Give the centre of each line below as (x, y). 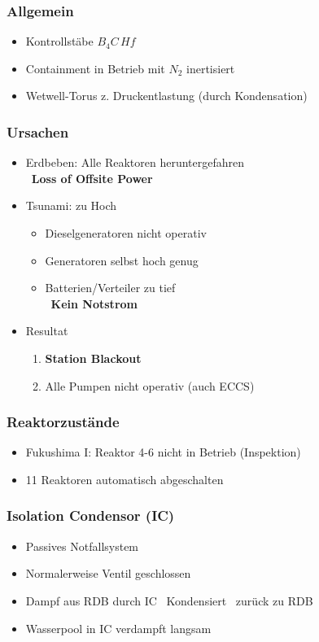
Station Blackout (93, 358)
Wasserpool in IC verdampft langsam (118, 628)
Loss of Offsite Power (92, 178)
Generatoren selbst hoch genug (122, 260)
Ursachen (38, 131)
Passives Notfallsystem (82, 546)
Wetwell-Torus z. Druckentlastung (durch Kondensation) (166, 96)
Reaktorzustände (63, 422)
